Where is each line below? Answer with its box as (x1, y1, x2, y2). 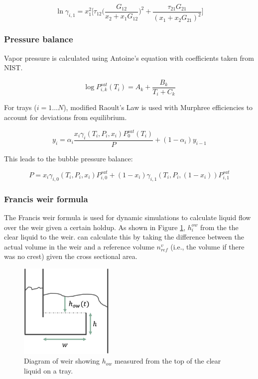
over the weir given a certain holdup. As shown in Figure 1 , (4, 222, 186, 232)
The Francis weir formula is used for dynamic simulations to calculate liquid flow (4, 212, 251, 222)
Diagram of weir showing (24, 356, 100, 366)
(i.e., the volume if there (170, 241, 245, 252)
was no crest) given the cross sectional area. (4, 251, 137, 261)
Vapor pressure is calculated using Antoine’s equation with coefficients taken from (4, 52, 254, 63)
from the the (200, 222, 239, 232)
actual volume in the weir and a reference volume (4, 241, 154, 252)
